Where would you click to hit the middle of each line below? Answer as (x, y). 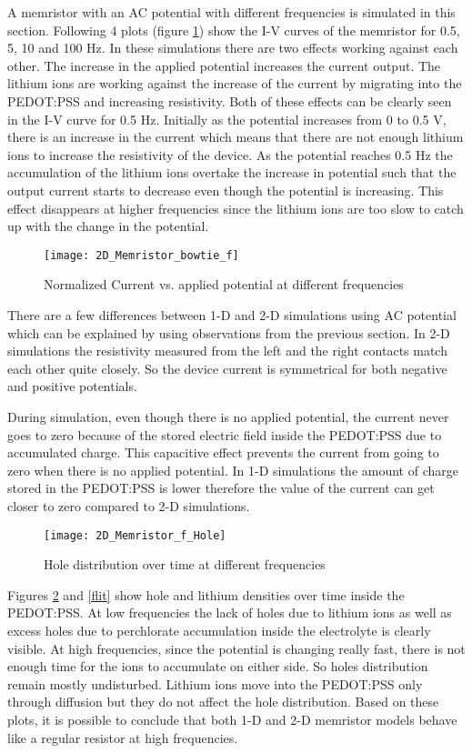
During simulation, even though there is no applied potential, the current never (228, 416)
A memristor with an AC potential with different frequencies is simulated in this (231, 12)
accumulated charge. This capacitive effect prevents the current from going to (223, 452)
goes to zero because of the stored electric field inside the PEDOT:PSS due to (225, 434)
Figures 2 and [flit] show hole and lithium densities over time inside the (206, 594)
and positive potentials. (72, 386)
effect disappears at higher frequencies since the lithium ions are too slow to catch (236, 208)
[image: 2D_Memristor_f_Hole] (135, 535)
